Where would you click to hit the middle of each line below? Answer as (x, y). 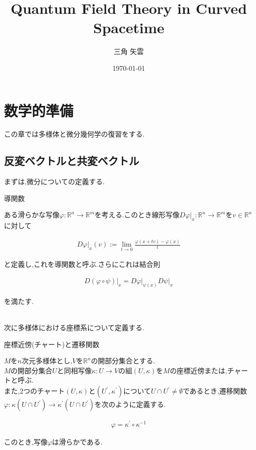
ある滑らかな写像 (32, 215)
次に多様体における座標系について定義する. (74, 327)
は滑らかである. (77, 442)
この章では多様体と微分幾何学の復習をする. (74, 134)
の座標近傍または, (198, 370)
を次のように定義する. (130, 404)
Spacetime (129, 27)
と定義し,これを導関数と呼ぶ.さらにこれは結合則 (82, 264)
